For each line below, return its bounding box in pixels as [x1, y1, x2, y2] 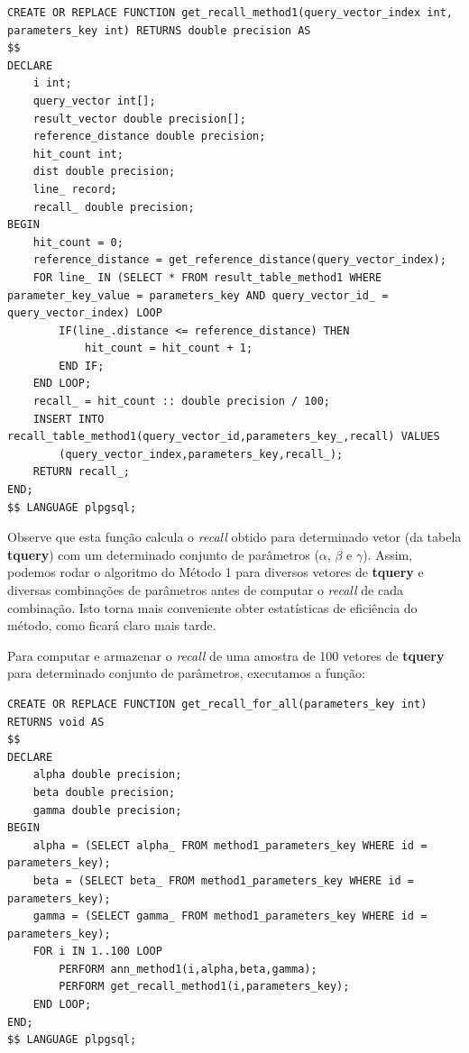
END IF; [59, 359, 105, 372]
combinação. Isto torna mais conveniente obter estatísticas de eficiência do [7, 598, 418, 617]
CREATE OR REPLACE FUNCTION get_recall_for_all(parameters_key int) [7, 697, 428, 710]
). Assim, [363, 545, 413, 563]
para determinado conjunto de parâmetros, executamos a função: [7, 664, 365, 682]
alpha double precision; [32, 768, 182, 782]
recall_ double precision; [32, 200, 195, 214]
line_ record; [32, 182, 117, 196]
